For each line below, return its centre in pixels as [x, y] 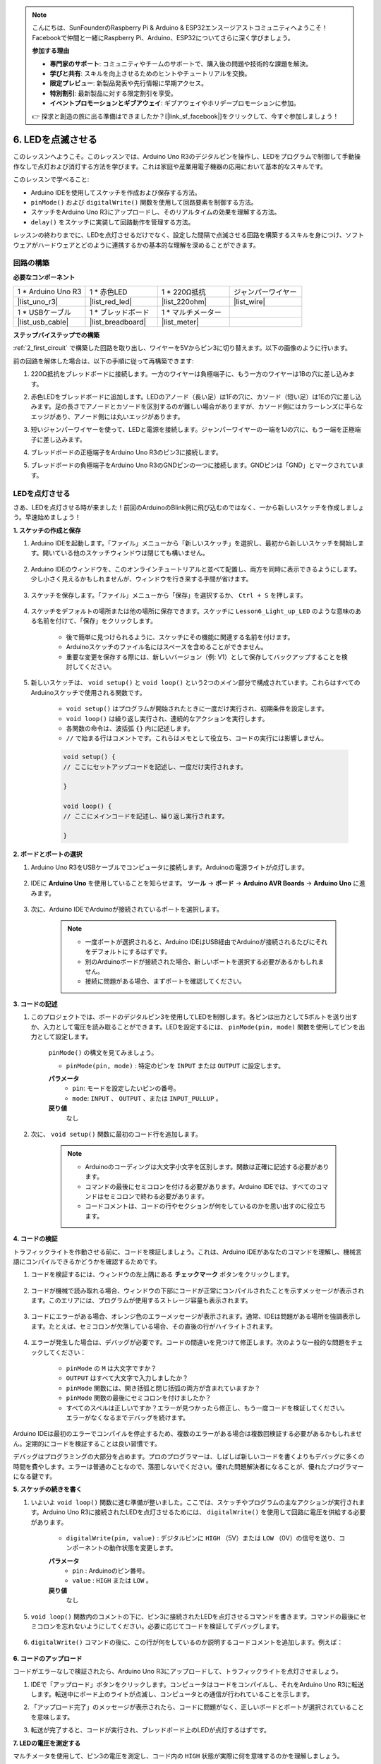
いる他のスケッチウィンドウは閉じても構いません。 [135, 553]
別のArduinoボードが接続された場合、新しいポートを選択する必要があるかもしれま [205, 961]
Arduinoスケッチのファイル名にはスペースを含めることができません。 [167, 647]
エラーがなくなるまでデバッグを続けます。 [128, 1418]
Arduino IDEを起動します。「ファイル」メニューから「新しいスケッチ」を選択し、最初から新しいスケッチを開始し [194, 543]
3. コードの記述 [35, 1004]
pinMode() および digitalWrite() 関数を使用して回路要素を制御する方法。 [144, 202]
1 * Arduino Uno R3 [49, 291]
